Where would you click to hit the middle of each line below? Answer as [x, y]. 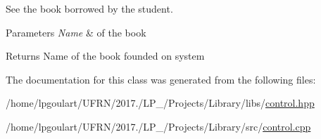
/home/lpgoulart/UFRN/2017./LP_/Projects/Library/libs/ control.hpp [160, 103]
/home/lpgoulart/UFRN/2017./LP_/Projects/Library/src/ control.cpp [158, 126]
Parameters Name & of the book [76, 32]
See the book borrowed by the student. [89, 8]
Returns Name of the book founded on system [105, 56]
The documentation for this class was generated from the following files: [161, 79]
